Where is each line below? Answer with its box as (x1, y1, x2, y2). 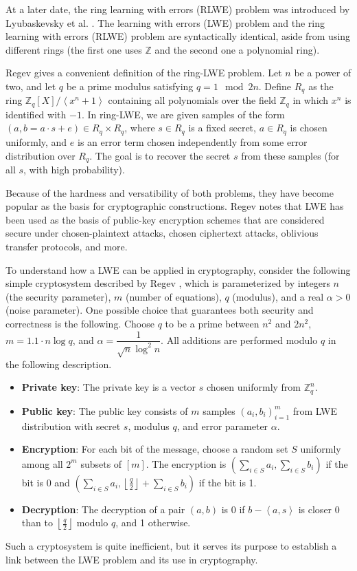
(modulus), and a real (232, 289, 324, 303)
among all (21, 456, 63, 471)
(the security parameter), (5, 289, 111, 303)
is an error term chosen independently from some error (78, 134, 308, 149)
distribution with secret (21, 418, 121, 433)
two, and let (5, 78, 56, 93)
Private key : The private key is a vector (21, 380, 196, 394)
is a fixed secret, (188, 120, 256, 135)
